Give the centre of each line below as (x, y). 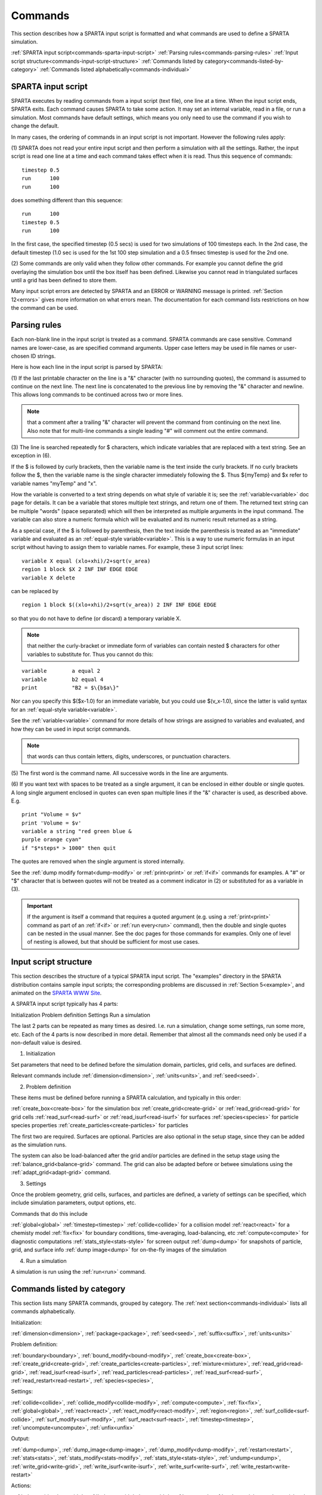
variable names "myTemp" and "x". (54, 483)
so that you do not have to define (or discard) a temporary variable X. (96, 618)
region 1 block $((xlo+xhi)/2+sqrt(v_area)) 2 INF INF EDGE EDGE (119, 605)
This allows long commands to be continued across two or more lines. (97, 395)
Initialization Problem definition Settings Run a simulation (80, 1015)
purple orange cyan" (52, 840)
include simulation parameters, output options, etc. (74, 1203)
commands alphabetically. (43, 1311)
